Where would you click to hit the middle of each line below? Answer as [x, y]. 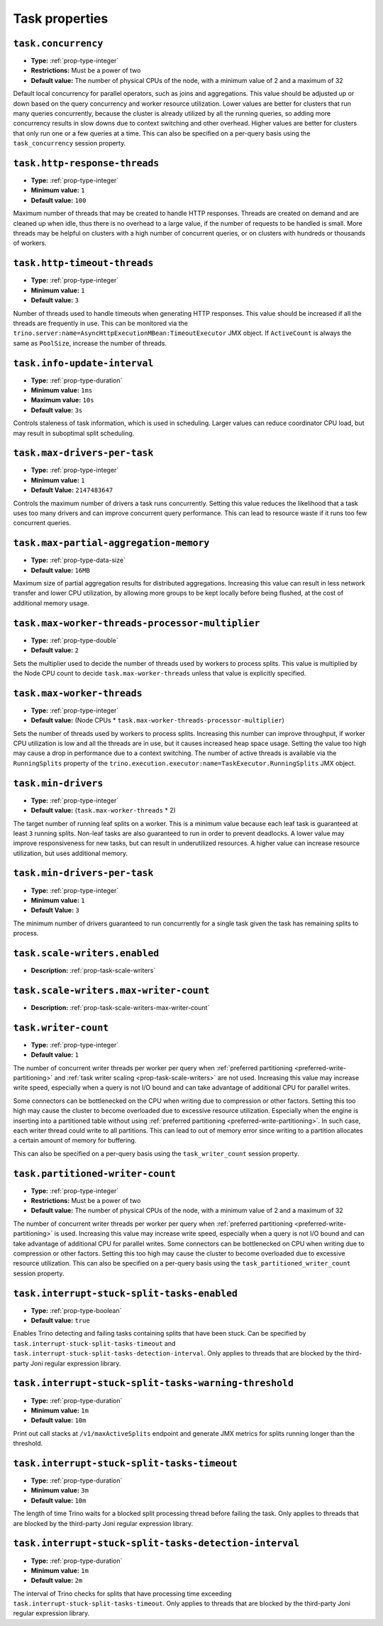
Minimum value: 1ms [62, 390]
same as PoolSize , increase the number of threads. [90, 343]
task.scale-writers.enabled [86, 953]
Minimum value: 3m [60, 1490]
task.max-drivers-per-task [83, 453]
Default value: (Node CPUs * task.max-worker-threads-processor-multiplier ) [158, 720]
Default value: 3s [57, 410]
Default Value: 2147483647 [72, 490]
